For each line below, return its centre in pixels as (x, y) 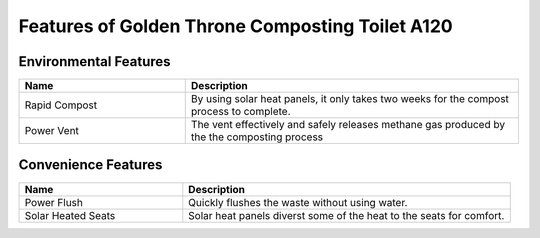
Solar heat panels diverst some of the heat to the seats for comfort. (346, 215)
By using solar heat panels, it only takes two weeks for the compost (350, 99)
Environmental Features (94, 61)
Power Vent (52, 131)
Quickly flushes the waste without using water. (298, 202)
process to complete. (240, 112)
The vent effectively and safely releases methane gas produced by (347, 125)
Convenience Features (90, 165)
